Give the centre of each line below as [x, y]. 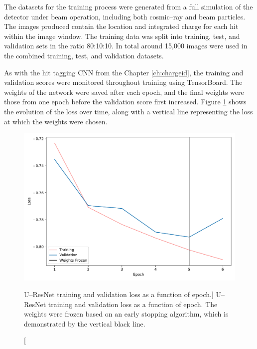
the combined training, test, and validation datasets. [84, 55]
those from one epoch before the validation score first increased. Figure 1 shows [125, 102]
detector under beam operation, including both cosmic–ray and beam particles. [125, 16]
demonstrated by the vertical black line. [85, 323]
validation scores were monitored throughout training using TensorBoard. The [123, 82]
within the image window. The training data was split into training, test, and [122, 36]
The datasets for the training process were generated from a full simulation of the [128, 6]
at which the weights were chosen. [56, 121]
